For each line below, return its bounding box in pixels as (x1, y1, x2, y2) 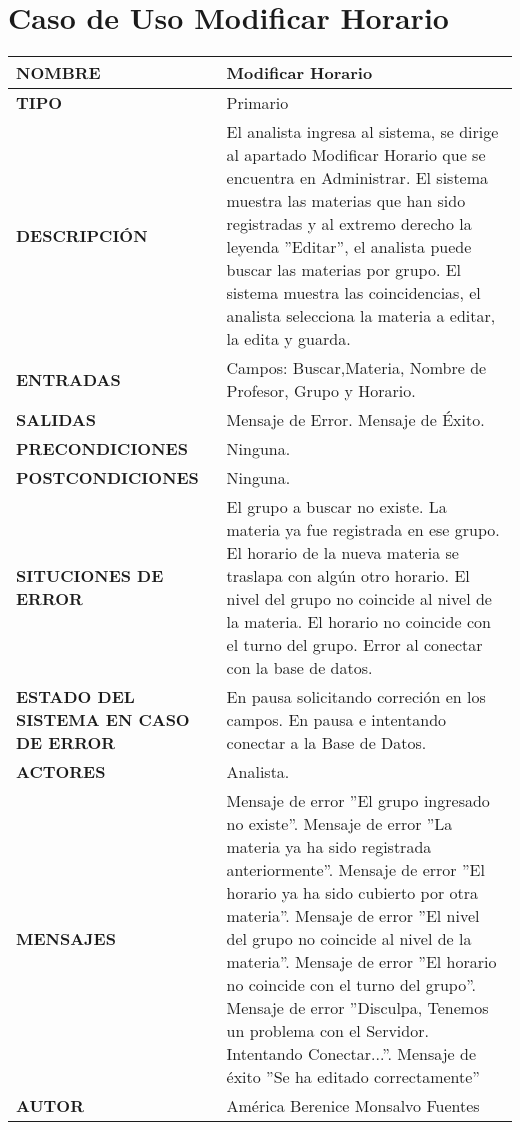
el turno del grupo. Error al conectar (226, 633, 483, 657)
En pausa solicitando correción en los (226, 685, 486, 709)
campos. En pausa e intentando (226, 708, 447, 732)
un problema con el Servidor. (226, 1019, 429, 1043)
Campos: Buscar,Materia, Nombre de (226, 356, 487, 380)
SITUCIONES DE (16, 564, 164, 588)
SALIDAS (16, 408, 96, 432)
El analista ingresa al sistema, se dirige (226, 120, 499, 144)
